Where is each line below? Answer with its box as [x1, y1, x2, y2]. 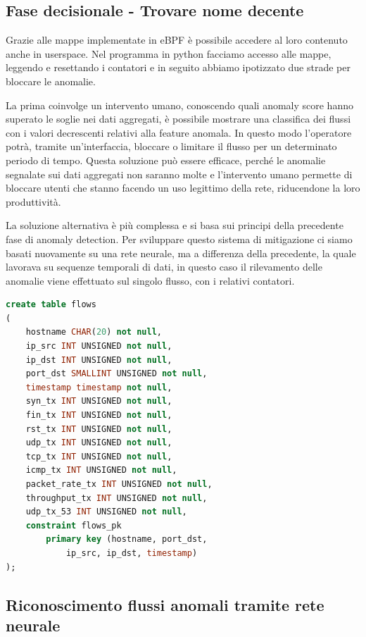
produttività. [6, 194, 61, 209]
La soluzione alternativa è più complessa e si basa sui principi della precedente [6, 218, 343, 233]
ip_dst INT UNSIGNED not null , [25, 354, 172, 365]
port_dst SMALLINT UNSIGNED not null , [25, 369, 208, 379]
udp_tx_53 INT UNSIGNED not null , [25, 507, 187, 517]
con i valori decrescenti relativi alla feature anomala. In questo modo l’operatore [6, 125, 352, 140]
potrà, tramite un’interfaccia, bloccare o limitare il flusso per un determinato [6, 139, 337, 154]
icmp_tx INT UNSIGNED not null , [25, 465, 177, 476]
